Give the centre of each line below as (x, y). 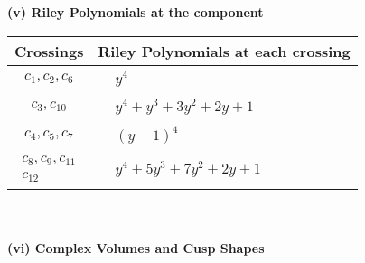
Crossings (49, 51)
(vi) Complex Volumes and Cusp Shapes (136, 247)
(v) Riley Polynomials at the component (136, 12)
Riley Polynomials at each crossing (224, 51)
